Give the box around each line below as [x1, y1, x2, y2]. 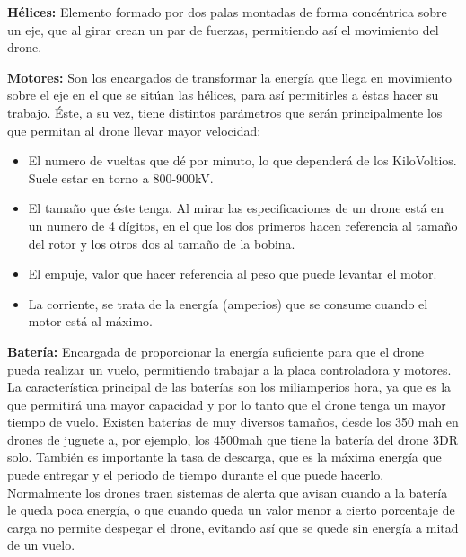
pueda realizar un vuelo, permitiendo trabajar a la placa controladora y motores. [7, 359, 452, 378]
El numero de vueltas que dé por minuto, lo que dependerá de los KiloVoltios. [28, 151, 457, 170]
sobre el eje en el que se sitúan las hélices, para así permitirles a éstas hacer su [7, 85, 439, 104]
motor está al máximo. [28, 312, 153, 331]
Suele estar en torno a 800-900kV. [28, 168, 214, 187]
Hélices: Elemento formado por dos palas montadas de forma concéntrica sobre [7, 3, 447, 21]
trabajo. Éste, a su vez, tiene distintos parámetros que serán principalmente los [7, 102, 443, 121]
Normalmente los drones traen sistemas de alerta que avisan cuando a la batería [7, 482, 448, 501]
